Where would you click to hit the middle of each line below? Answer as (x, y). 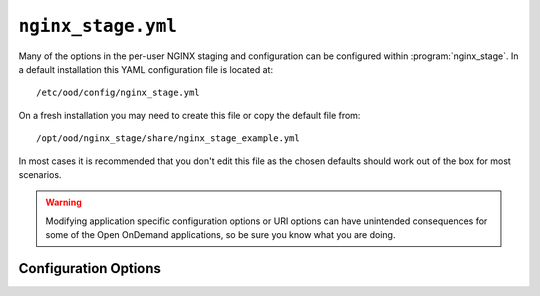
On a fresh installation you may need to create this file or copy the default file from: (189, 115)
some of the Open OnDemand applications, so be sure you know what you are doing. (220, 235)
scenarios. (40, 174)
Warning (63, 202)
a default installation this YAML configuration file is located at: (146, 69)
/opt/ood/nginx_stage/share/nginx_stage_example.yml (168, 138)
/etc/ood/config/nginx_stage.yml (118, 93)
